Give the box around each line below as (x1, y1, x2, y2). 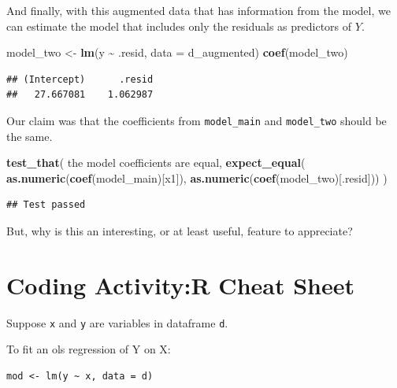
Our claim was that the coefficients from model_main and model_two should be (6, 112, 387, 128)
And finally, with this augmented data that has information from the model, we (6, 2, 391, 18)
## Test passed (6, 199, 86, 211)
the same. (6, 127, 53, 144)
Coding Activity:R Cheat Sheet (6, 268, 354, 301)
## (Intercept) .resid (6, 73, 154, 85)
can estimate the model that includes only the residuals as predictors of (6, 17, 352, 34)
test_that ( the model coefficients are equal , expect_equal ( (6, 154, 306, 171)
